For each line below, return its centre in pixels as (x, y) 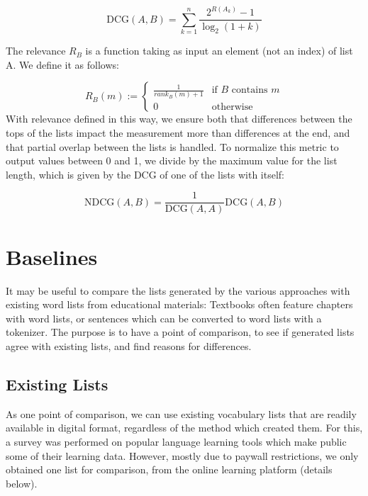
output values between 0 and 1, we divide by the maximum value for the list (172, 160)
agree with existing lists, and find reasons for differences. (129, 345)
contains (250, 90)
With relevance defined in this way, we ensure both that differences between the (179, 119)
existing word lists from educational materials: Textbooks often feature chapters (179, 304)
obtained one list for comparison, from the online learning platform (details (169, 469)
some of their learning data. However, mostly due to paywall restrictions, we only (182, 455)
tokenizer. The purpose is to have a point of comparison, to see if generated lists (180, 332)
